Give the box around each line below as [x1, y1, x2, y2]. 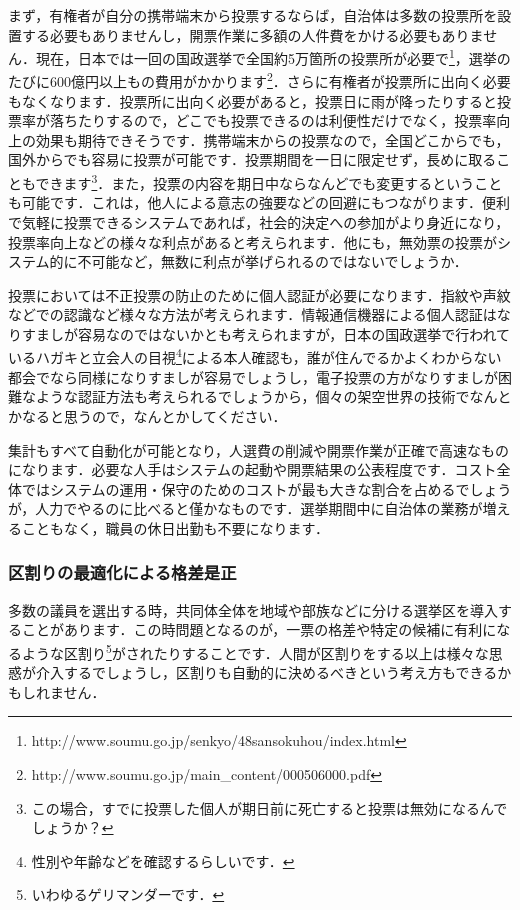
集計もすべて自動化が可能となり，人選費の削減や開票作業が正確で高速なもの [8, 439, 510, 460]
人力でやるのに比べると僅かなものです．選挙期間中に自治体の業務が [35, 498, 483, 519]
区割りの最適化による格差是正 [8, 560, 237, 585]
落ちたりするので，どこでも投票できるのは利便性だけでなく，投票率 [49, 110, 497, 131]
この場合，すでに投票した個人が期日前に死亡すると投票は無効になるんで [31, 797, 508, 818]
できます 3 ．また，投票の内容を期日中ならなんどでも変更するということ [35, 170, 503, 193]
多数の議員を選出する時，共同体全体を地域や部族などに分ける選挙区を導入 [8, 599, 498, 620]
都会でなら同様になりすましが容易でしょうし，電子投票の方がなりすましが [8, 366, 498, 387]
